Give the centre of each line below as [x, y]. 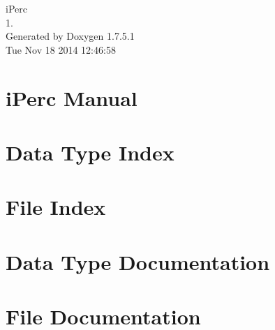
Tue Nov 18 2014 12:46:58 [61, 49]
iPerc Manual [72, 97]
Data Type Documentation [138, 261]
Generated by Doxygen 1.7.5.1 [70, 36]
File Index [56, 207]
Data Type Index [90, 152]
